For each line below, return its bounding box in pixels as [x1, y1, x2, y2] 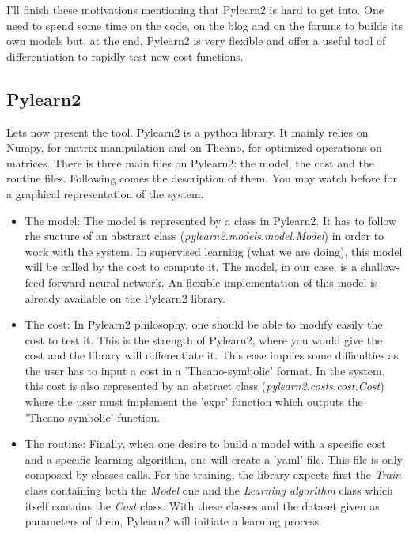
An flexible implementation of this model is [168, 273, 378, 290]
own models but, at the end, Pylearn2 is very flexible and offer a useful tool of [6, 32, 386, 49]
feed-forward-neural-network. [25, 273, 165, 290]
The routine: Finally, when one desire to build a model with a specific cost [25, 435, 386, 452]
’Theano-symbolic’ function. [25, 408, 161, 425]
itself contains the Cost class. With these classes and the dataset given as [25, 497, 380, 513]
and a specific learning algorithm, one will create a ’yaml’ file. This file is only [25, 450, 403, 467]
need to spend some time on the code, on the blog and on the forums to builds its [6, 17, 403, 33]
